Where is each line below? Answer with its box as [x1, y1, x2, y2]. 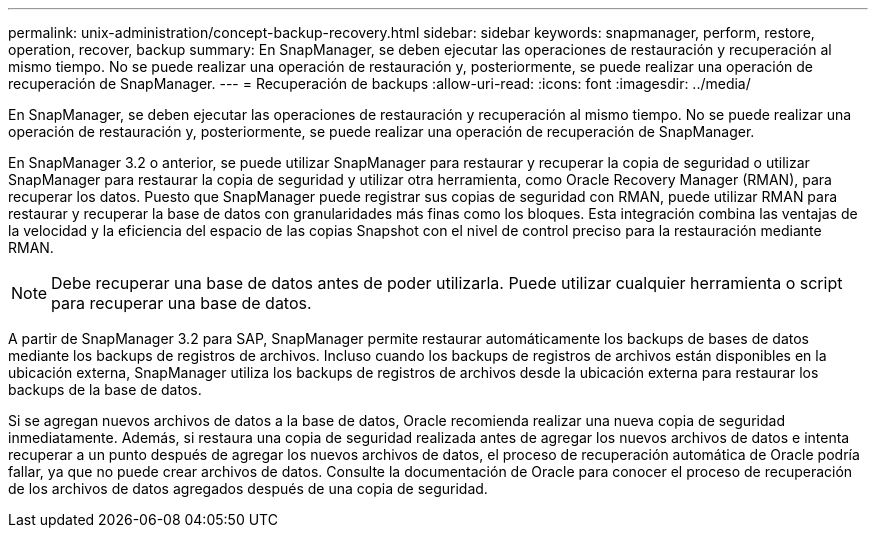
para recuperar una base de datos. [51, 293, 312, 313]
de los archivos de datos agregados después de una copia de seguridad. [8, 480, 488, 497]
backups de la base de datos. [8, 381, 202, 398]
